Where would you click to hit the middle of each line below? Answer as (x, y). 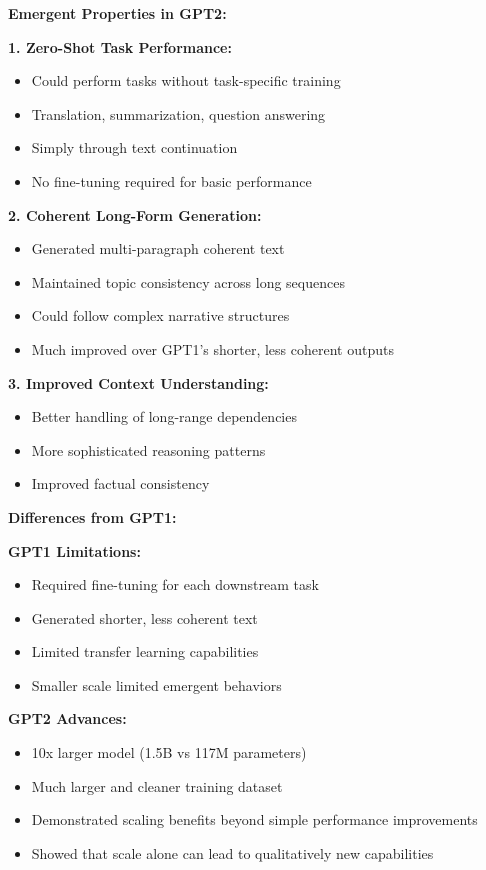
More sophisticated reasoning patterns (148, 449)
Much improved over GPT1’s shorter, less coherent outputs (212, 348)
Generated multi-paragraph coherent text (158, 248)
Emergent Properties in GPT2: (117, 13)
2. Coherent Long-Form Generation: (135, 214)
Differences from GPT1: (92, 516)
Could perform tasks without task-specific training (186, 80)
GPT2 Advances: (67, 718)
